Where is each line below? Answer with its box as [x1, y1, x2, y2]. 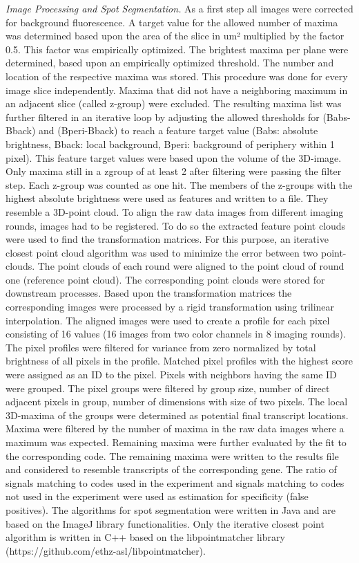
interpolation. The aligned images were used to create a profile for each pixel [6, 313, 330, 327]
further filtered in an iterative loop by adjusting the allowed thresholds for [6, 109, 320, 124]
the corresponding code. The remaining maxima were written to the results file [6, 448, 339, 463]
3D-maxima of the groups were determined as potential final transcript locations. [6, 407, 349, 422]
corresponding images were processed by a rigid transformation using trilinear [6, 299, 335, 314]
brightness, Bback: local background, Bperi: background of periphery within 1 [6, 136, 335, 151]
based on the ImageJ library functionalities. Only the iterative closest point [6, 516, 324, 530]
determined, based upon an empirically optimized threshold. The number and [6, 55, 334, 70]
